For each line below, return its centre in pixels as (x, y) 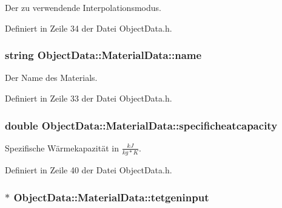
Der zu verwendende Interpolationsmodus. (83, 7)
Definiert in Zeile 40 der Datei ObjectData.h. (89, 170)
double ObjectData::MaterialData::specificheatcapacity (141, 125)
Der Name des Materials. (51, 78)
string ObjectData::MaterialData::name (103, 55)
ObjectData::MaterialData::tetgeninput (111, 197)
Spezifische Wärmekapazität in (62, 147)
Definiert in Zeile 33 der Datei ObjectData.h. (89, 98)
